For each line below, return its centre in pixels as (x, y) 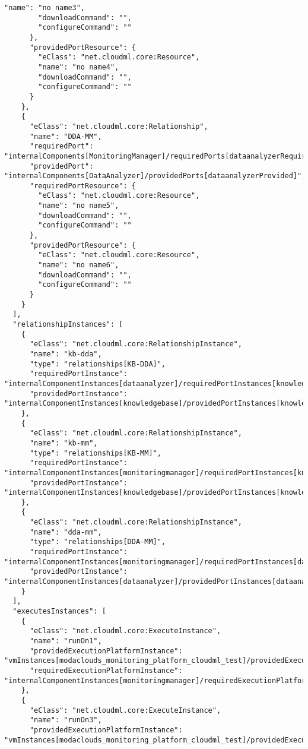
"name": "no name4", (79, 67)
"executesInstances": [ (59, 611)
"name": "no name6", (79, 265)
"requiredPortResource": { (82, 186)
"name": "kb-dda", (66, 354)
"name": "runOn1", (66, 641)
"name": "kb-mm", (63, 443)
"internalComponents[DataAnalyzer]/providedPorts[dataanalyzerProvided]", (155, 176)
